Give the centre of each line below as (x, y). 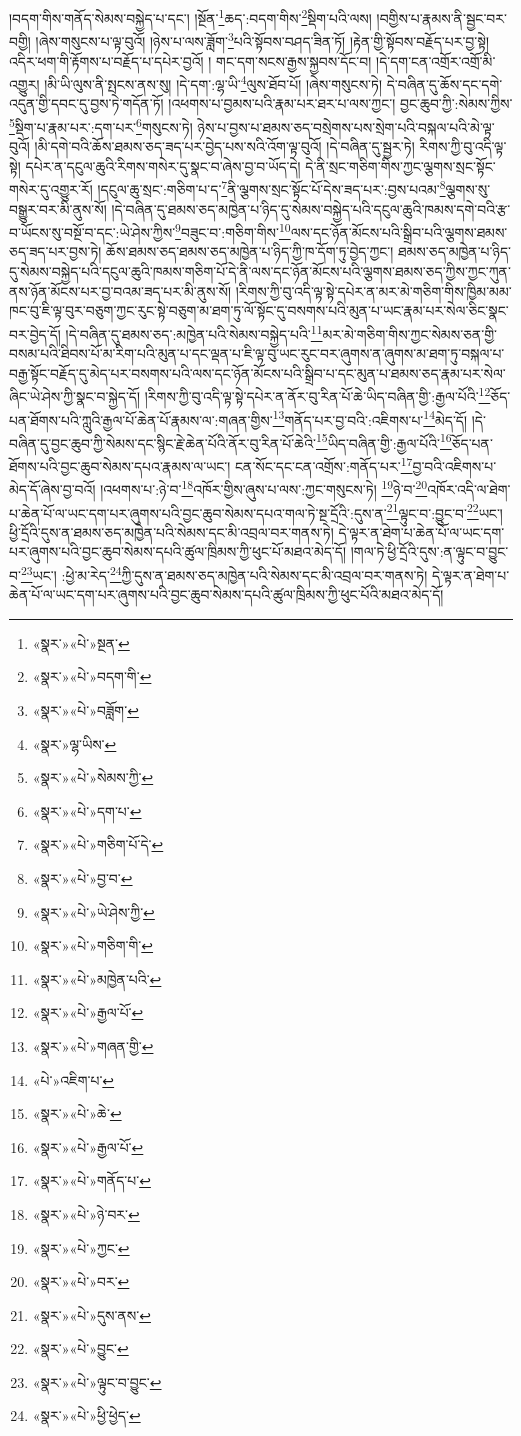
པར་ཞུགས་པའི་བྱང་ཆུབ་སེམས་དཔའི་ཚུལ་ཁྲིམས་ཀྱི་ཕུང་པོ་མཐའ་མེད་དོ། (178, 551)
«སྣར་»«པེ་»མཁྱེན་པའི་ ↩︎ (97, 978)
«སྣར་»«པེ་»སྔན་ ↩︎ (81, 642)
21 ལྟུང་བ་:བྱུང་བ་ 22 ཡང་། (444, 511)
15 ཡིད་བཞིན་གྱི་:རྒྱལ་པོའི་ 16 (383, 441)
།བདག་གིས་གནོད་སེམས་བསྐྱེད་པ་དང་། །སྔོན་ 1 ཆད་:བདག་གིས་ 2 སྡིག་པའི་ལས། (190, 16)
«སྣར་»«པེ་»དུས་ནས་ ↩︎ (91, 1314)
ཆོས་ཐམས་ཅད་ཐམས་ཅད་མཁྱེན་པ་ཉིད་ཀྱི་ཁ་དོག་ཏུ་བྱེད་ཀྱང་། (250, 251)
